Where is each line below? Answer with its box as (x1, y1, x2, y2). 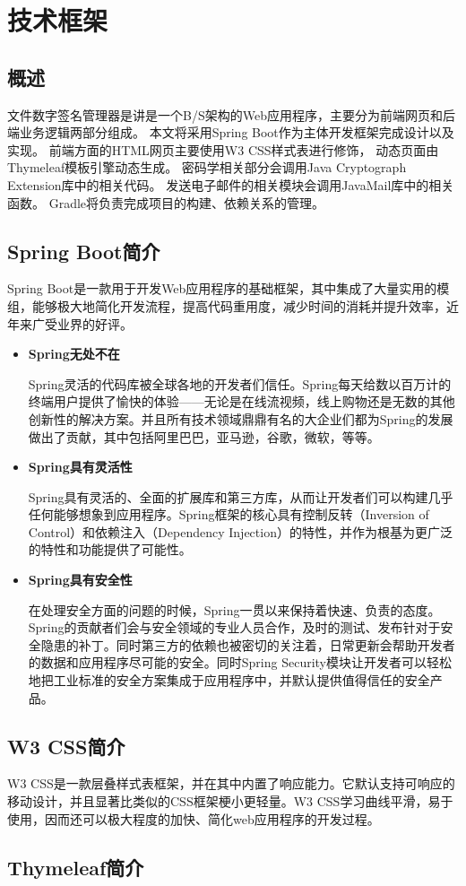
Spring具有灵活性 (28, 457, 133, 476)
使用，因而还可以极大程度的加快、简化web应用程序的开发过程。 (7, 809, 380, 828)
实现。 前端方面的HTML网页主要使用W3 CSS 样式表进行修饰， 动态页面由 (7, 140, 439, 159)
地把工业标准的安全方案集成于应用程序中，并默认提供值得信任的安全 (28, 671, 430, 690)
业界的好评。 (56, 314, 133, 333)
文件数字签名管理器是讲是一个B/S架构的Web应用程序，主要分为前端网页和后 (7, 105, 455, 124)
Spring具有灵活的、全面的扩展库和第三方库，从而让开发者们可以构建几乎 (28, 487, 453, 506)
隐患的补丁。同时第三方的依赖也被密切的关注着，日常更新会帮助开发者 (40, 635, 455, 654)
